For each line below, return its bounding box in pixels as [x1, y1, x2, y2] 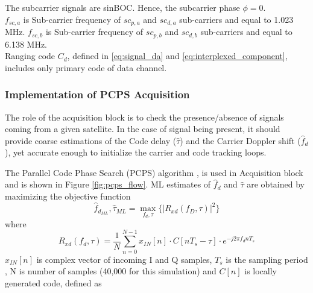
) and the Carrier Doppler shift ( [180, 134, 301, 146]
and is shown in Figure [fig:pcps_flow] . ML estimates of [5, 178, 211, 191]
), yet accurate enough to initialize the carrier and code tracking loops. [5, 146, 267, 159]
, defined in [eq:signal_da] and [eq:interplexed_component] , [67, 49, 288, 62]
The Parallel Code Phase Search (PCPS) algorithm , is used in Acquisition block [5, 166, 303, 178]
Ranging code [5, 49, 55, 62]
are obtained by [247, 178, 305, 191]
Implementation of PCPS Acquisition [5, 87, 190, 102]
